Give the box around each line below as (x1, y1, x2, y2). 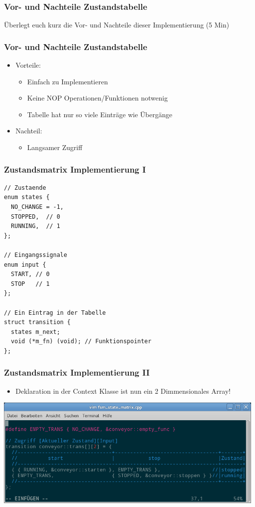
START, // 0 (11, 271, 50, 278)
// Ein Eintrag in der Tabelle (4, 309, 106, 316)
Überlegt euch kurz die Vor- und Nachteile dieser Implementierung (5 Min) (4, 20, 229, 30)
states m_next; (11, 328, 60, 335)
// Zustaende (4, 184, 46, 191)
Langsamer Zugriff (27, 142, 82, 152)
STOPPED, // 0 (11, 213, 60, 220)
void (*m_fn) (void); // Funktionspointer (11, 338, 152, 345)
